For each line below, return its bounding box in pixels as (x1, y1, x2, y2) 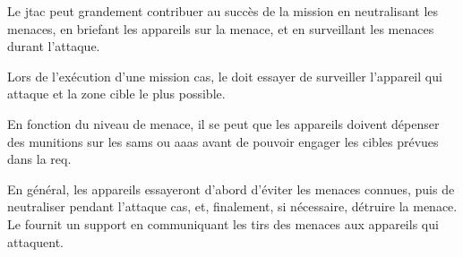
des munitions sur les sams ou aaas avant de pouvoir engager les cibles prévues (7, 132, 439, 150)
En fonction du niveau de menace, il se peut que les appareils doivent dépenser (7, 114, 440, 133)
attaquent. (7, 232, 64, 251)
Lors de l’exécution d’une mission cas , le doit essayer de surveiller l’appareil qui (7, 66, 442, 85)
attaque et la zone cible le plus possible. (7, 84, 226, 103)
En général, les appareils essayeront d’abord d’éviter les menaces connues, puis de (7, 179, 455, 198)
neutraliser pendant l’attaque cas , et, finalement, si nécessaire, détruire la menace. (7, 197, 458, 216)
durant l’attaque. (7, 37, 100, 56)
